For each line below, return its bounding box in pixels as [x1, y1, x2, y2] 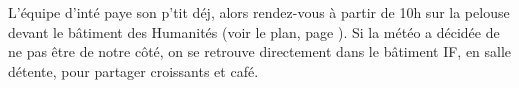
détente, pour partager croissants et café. [8, 60, 259, 81]
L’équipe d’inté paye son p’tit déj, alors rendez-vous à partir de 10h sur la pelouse [8, 2, 510, 22]
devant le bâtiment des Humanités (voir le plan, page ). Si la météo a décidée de [8, 21, 500, 42]
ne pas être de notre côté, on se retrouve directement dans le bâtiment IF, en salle [8, 41, 512, 62]
